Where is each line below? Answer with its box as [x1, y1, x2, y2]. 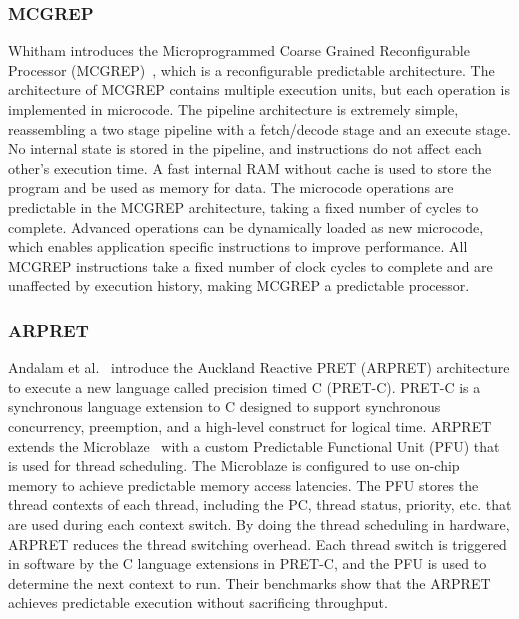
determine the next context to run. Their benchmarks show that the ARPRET [8, 572, 491, 593]
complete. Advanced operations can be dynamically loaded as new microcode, [8, 216, 484, 237]
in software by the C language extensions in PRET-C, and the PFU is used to [8, 553, 487, 574]
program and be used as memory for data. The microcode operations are [8, 177, 454, 198]
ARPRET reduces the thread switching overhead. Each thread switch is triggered [8, 533, 507, 554]
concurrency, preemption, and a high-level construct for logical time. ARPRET [8, 415, 492, 436]
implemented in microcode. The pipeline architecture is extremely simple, [8, 99, 459, 119]
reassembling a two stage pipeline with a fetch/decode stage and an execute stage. [8, 118, 511, 139]
